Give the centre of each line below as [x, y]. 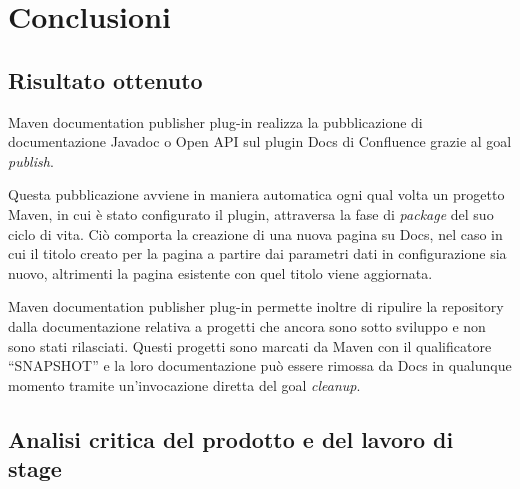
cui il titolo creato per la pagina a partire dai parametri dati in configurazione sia [257, 253]
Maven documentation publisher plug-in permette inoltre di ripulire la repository [256, 306]
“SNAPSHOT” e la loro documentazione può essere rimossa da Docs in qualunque [260, 365]
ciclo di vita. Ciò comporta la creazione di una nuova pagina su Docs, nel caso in [255, 233]
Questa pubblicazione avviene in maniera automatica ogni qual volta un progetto [256, 194]
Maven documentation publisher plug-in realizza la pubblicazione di [215, 121]
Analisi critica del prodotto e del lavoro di [231, 438]
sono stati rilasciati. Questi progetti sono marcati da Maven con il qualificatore [250, 345]
